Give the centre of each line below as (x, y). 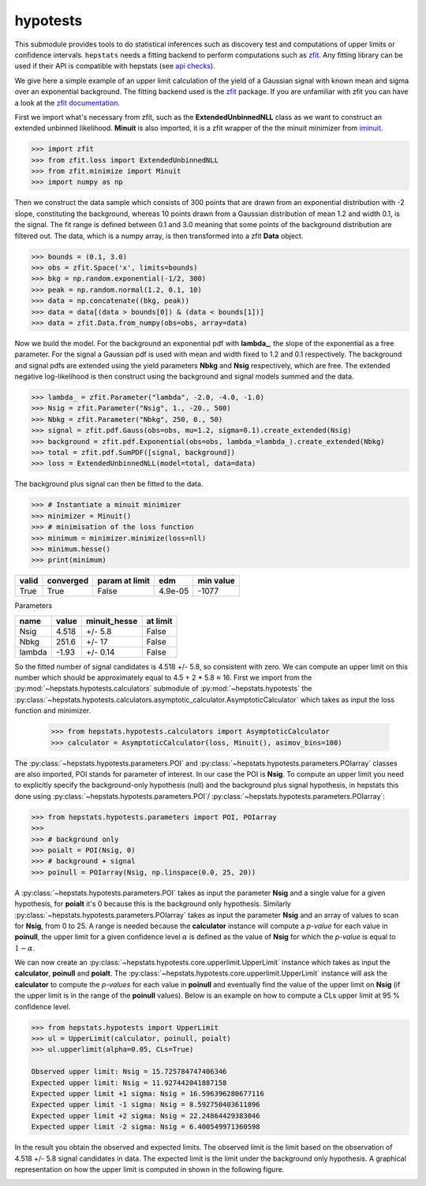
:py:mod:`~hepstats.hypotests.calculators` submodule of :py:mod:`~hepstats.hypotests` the (163, 688)
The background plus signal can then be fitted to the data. (109, 484)
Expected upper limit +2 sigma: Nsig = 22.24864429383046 (146, 1115)
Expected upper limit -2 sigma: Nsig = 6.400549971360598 (146, 1127)
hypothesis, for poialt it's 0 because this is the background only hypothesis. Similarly (153, 904)
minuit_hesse (112, 621)
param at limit (123, 581)
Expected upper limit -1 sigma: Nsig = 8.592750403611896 (146, 1105)
